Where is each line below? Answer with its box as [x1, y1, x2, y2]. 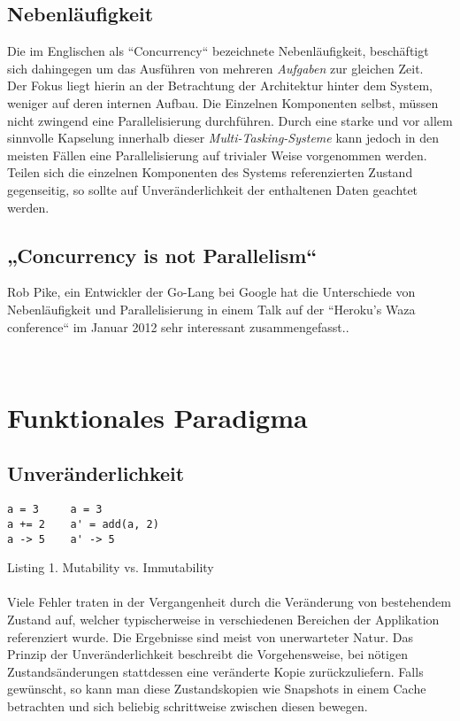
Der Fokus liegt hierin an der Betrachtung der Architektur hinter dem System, [7, 76, 433, 95]
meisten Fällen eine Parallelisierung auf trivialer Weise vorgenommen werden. [7, 145, 427, 164]
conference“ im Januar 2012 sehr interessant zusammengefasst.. [7, 317, 349, 336]
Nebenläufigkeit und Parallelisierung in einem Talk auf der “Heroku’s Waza [7, 299, 416, 318]
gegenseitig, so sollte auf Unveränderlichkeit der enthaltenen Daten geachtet [7, 180, 418, 198]
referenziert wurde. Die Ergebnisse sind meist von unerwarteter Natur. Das [7, 627, 414, 646]
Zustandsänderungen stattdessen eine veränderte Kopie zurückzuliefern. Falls [7, 662, 424, 680]
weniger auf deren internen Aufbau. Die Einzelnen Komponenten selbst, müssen [7, 93, 439, 112]
